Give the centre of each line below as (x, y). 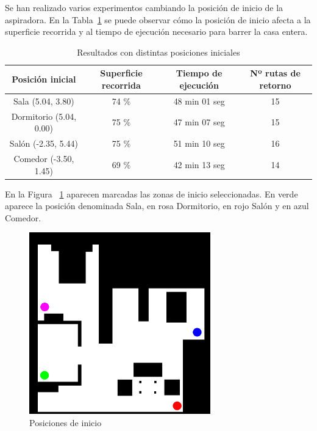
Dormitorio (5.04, (44, 116)
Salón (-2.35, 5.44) (44, 143)
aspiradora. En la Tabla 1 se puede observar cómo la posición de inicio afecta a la (158, 19)
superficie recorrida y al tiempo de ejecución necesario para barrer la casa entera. (156, 31)
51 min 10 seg (199, 143)
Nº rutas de (275, 73)
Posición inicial (44, 79)
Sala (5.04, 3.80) (44, 101)
